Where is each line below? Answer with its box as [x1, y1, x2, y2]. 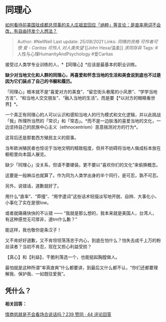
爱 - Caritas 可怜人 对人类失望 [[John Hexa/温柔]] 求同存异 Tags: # [23, 45, 158, 51]
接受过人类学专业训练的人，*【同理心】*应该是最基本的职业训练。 [5, 61, 140, 67]
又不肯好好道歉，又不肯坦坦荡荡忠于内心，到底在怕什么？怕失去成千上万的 [5, 237, 157, 243]
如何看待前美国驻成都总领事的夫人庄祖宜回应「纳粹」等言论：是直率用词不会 [5, 22, 161, 28]
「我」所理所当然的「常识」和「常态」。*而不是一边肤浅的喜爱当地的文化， [5, 117, 157, 124]
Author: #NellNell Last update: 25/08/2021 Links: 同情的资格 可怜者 [17, 38, 154, 45]
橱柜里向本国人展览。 [5, 151, 48, 157]
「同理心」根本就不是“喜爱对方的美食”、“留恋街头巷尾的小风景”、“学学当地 [5, 89, 158, 95]
